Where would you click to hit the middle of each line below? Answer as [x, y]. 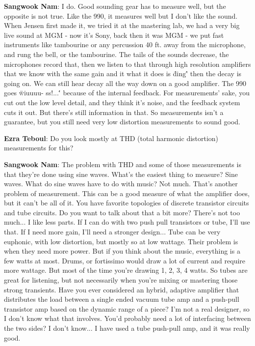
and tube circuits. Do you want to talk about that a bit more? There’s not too [122, 212]
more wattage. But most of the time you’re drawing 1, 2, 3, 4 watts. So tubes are [126, 270]
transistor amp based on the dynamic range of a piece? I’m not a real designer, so [127, 308]
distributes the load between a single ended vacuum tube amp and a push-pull [122, 299]
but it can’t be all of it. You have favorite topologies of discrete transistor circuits [127, 203]
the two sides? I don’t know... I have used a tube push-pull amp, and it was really [127, 328]
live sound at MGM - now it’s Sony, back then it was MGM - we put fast [114, 35]
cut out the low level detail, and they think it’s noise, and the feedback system [122, 102]
